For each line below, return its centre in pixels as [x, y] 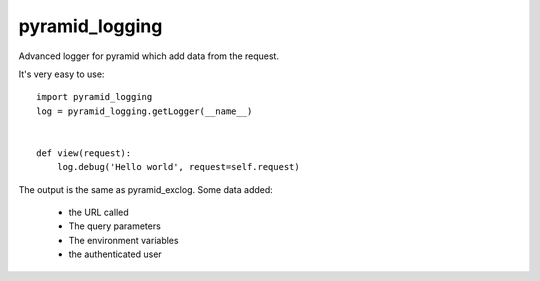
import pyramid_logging [94, 97]
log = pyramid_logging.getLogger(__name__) [144, 111]
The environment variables [123, 240]
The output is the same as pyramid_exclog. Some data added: [146, 189]
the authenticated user [115, 254]
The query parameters [115, 226]
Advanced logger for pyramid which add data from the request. [149, 56]
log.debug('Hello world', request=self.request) [178, 167]
